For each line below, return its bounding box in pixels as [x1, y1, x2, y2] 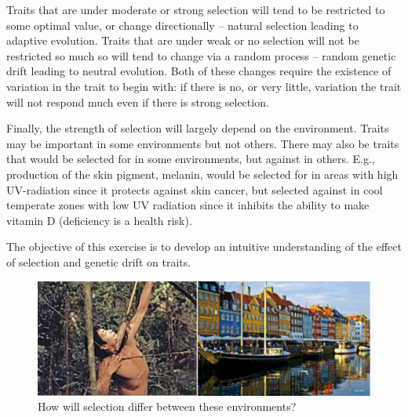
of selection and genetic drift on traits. [6, 253, 191, 270]
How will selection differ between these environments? [38, 398, 297, 415]
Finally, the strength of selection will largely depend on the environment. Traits [6, 120, 389, 136]
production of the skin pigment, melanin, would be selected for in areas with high [6, 165, 399, 182]
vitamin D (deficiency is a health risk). [6, 212, 192, 228]
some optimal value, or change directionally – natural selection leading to [6, 16, 359, 33]
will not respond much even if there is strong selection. [6, 93, 269, 110]
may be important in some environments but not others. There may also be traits [6, 135, 399, 151]
